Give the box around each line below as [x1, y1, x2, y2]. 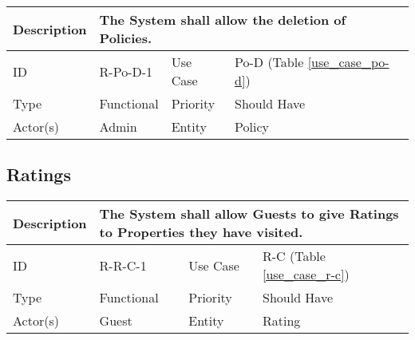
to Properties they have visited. [99, 223, 303, 242]
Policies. [99, 29, 152, 47]
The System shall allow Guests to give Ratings [99, 204, 399, 223]
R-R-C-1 [99, 255, 147, 275]
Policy [235, 117, 269, 136]
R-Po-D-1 [99, 61, 153, 81]
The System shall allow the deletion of [99, 10, 346, 29]
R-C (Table [263, 247, 326, 266]
